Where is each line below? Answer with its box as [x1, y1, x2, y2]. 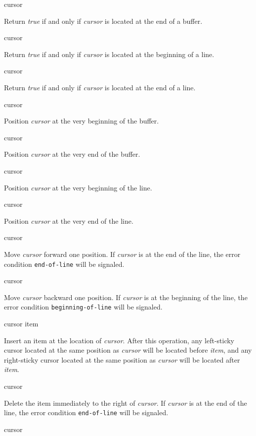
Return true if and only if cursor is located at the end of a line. [4, 82, 196, 92]
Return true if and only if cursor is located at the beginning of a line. [4, 49, 214, 59]
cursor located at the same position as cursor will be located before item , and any [4, 345, 252, 355]
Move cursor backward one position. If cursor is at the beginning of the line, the [4, 292, 248, 302]
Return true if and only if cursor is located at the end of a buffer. [4, 15, 203, 26]
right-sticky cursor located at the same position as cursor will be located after [4, 354, 240, 365]
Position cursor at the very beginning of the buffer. [4, 116, 159, 126]
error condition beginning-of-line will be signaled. [4, 302, 163, 312]
